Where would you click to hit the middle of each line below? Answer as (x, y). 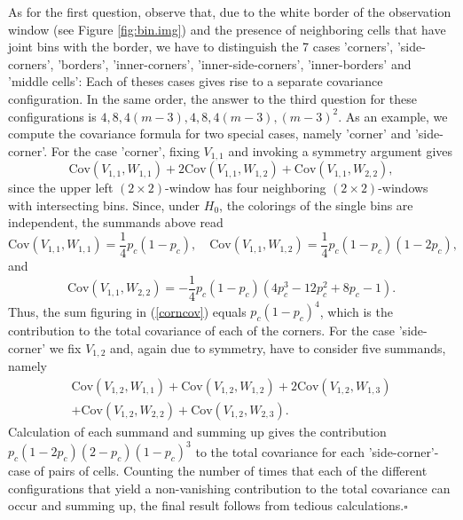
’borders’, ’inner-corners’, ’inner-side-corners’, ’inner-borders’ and (235, 63)
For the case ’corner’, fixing (125, 150)
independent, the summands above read (116, 222)
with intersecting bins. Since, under (104, 205)
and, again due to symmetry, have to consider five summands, (278, 347)
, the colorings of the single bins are (316, 205)
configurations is (52, 116)
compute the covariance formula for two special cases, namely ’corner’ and (210, 134)
